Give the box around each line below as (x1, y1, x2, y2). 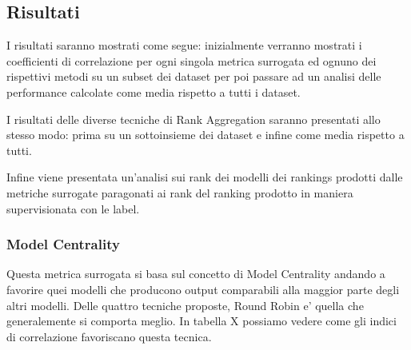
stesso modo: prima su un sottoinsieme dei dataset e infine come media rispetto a (6, 126, 405, 143)
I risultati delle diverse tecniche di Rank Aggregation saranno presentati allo (6, 110, 381, 127)
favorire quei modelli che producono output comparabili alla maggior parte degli (6, 280, 400, 297)
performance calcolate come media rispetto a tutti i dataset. (6, 83, 301, 100)
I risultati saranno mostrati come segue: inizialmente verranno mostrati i (6, 37, 362, 54)
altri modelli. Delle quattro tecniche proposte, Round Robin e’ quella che (6, 296, 364, 313)
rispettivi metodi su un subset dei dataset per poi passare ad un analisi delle (6, 68, 381, 85)
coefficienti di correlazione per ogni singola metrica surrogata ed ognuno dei (6, 52, 377, 69)
